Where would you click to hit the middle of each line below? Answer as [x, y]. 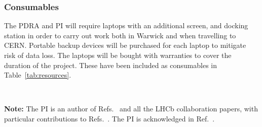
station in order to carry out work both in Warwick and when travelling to [120, 35]
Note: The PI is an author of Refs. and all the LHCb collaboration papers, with [131, 109]
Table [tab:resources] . [38, 75]
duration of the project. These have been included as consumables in [110, 65]
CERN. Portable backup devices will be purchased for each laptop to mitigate [125, 45]
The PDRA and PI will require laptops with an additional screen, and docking [126, 25]
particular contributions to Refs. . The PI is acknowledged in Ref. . [109, 118]
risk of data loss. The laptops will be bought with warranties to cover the [118, 55]
